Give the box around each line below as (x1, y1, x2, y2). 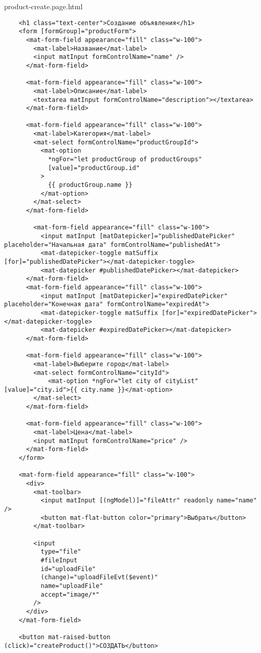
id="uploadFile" (40, 565, 96, 573)
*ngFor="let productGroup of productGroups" (48, 156, 202, 163)
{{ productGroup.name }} (48, 181, 133, 189)
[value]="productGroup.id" (48, 164, 140, 172)
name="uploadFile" (40, 582, 103, 589)
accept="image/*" (40, 591, 100, 598)
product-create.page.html (4, 1, 83, 11)
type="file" (40, 548, 81, 556)
